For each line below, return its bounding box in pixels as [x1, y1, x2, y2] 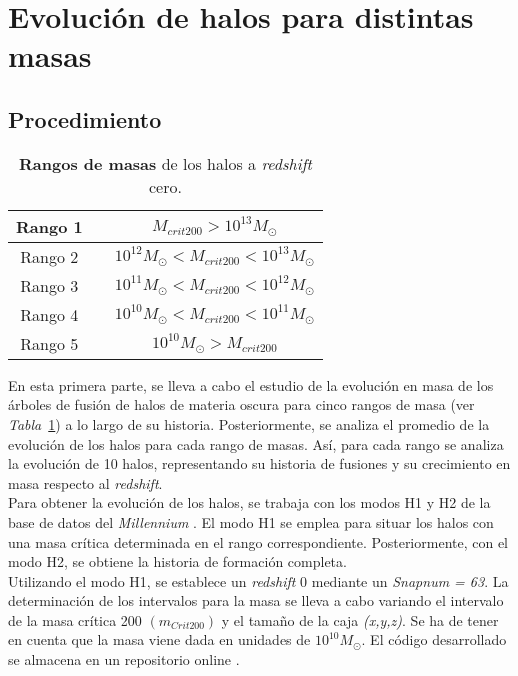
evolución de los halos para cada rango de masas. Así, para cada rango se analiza [8, 433, 504, 454]
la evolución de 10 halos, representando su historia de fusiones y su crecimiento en [8, 453, 511, 474]
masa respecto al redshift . [8, 472, 163, 493]
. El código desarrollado [361, 629, 507, 650]
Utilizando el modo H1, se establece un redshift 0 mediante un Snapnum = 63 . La [8, 570, 509, 591]
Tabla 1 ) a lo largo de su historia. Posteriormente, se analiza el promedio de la [8, 413, 490, 434]
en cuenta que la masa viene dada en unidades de [8, 629, 311, 650]
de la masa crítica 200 [8, 609, 142, 630]
